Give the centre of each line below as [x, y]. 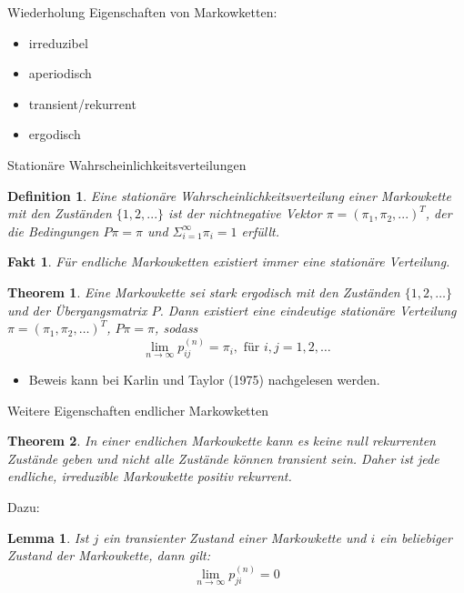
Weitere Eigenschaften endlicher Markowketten [138, 410]
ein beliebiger [416, 537]
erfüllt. [260, 231]
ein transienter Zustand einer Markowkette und [235, 537]
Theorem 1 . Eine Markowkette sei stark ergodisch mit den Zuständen [204, 291]
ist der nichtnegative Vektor [245, 213]
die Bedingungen [53, 231]
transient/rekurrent [82, 103]
